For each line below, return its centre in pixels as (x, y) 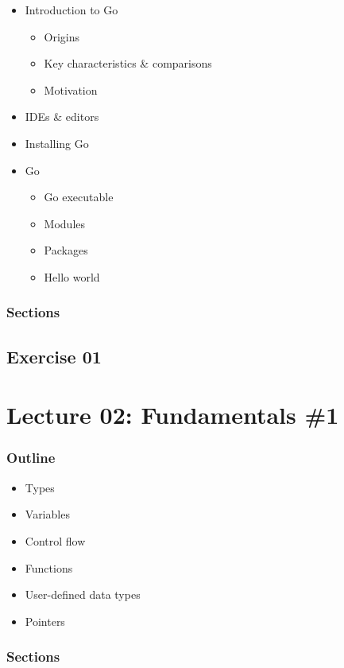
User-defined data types (83, 594)
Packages (66, 250)
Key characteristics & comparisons (128, 63)
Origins (62, 36)
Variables (47, 514)
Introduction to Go (72, 10)
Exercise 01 (54, 356)
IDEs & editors (62, 117)
